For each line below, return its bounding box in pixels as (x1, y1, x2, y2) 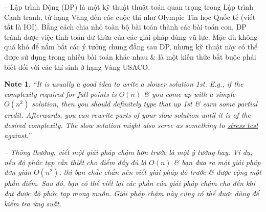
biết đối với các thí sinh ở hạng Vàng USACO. (4, 61, 150, 72)
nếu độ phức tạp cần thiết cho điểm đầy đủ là (4, 156, 147, 167)
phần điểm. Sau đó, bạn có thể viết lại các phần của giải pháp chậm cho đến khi (4, 178, 255, 189)
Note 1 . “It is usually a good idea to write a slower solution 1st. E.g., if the (4, 78, 243, 89)
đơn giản (4, 167, 31, 177)
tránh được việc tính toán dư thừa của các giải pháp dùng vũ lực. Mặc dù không (4, 31, 258, 42)
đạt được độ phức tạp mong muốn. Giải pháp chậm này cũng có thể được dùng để (4, 188, 259, 198)
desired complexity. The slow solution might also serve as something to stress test (4, 119, 258, 130)
